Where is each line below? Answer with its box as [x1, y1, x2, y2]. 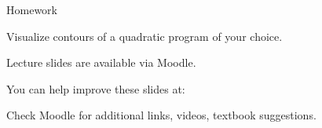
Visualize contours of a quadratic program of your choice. [6, 27, 283, 44]
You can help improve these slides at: [6, 80, 185, 97]
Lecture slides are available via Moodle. [6, 54, 196, 71]
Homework [6, 2, 57, 17]
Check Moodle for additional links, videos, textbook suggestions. [6, 107, 317, 123]
